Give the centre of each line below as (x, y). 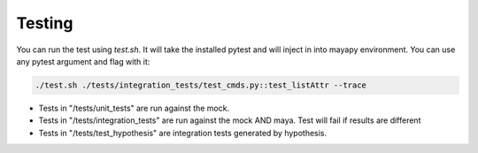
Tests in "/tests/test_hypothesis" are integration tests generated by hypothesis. (183, 133)
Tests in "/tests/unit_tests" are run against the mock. (134, 108)
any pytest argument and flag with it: (83, 61)
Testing (45, 23)
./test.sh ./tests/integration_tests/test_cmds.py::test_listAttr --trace (201, 85)
